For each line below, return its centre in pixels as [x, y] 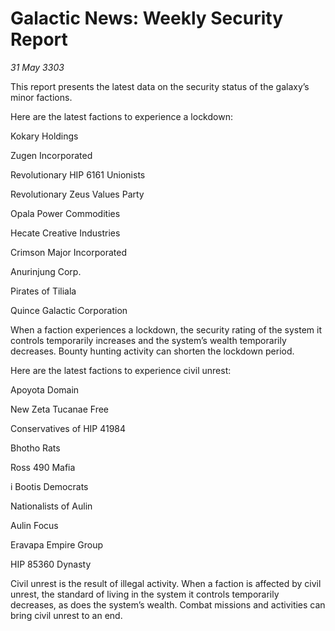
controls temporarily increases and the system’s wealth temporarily [148, 340]
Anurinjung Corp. [46, 271]
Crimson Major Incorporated [68, 252]
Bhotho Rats [35, 448]
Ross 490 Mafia [43, 467]
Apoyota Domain [45, 389]
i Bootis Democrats [49, 486]
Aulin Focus [34, 525]
